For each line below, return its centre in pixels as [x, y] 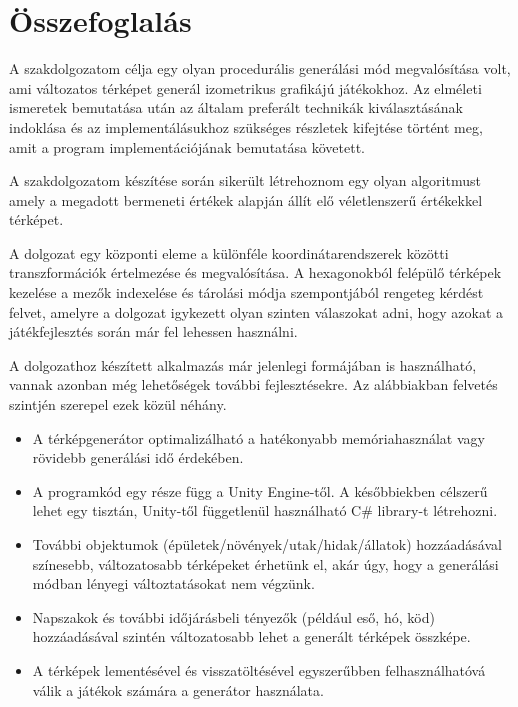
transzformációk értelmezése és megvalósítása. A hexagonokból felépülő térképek [255, 272]
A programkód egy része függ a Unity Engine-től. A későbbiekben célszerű [260, 490]
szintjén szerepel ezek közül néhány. [118, 404]
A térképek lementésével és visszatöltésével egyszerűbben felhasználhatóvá [259, 669]
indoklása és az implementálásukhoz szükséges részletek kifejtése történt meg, [246, 126]
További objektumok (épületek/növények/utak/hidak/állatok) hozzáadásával [267, 544]
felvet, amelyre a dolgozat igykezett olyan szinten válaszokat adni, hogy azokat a [256, 311]
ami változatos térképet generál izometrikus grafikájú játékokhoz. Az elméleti [245, 87]
